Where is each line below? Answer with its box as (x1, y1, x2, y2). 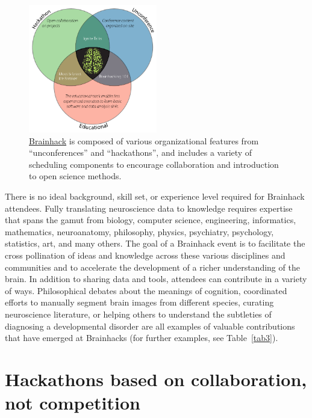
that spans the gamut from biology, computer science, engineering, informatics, (5, 214, 296, 226)
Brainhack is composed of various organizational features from (29, 134, 259, 147)
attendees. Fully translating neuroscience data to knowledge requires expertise (5, 201, 293, 214)
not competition (5, 390, 140, 415)
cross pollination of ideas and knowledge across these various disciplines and (5, 248, 285, 261)
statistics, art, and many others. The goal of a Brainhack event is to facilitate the (5, 237, 305, 250)
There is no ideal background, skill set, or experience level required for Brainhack (5, 189, 305, 202)
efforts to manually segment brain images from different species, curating (5, 296, 274, 309)
